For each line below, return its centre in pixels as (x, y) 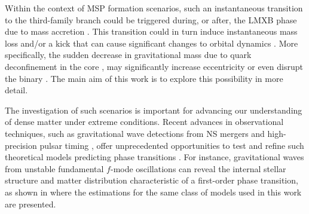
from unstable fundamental (54, 168)
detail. (16, 90)
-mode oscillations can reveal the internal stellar (198, 168)
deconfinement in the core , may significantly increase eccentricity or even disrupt (154, 66)
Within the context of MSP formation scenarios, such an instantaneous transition (154, 8)
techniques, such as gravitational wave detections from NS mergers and (135, 133)
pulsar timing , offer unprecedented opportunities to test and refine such (172, 145)
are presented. (30, 204)
